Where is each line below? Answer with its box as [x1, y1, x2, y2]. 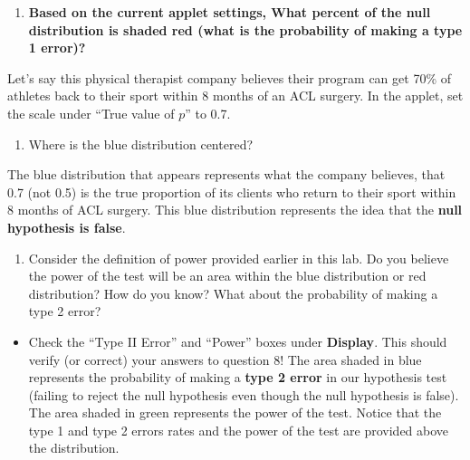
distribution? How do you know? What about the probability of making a [28, 283, 438, 302]
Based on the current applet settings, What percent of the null [28, 3, 431, 21]
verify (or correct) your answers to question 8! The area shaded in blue [28, 350, 422, 369]
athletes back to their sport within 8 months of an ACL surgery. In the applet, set [7, 86, 464, 105]
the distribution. [28, 438, 120, 457]
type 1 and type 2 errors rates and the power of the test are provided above [28, 420, 449, 439]
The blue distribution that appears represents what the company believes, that [7, 165, 446, 184]
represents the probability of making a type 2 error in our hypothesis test [28, 368, 447, 387]
